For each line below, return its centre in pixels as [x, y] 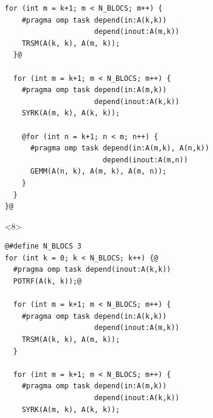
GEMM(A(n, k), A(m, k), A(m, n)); [98, 172]
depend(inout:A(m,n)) [145, 160]
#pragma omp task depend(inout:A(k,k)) [92, 270]
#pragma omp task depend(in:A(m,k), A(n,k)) [120, 148]
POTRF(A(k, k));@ [47, 282]
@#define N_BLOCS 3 [43, 246]
